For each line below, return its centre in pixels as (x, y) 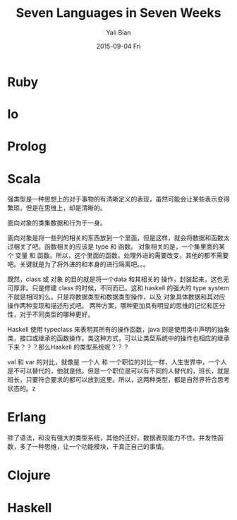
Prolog (27, 147)
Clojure (29, 475)
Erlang (27, 417)
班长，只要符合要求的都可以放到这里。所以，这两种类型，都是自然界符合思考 (119, 380)
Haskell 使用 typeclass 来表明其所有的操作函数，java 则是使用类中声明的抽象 (119, 330)
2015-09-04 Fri (119, 46)
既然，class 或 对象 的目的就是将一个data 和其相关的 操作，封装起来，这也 (115, 279)
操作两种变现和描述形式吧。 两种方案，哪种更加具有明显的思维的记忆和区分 (116, 306)
